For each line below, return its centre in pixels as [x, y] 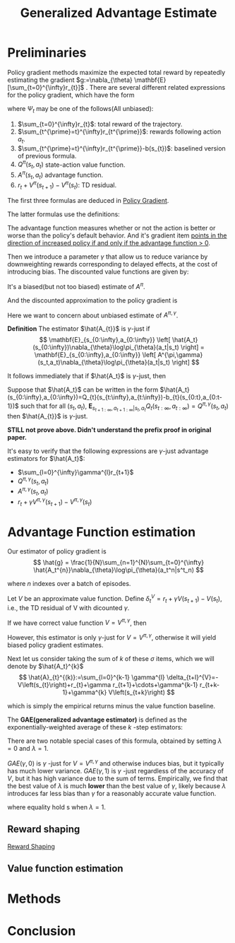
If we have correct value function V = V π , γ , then [77, 622]
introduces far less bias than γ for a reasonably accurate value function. [112, 793]
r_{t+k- [210, 685]
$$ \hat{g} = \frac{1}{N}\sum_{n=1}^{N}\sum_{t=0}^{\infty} [119, 563]
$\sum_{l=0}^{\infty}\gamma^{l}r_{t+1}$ [76, 472]
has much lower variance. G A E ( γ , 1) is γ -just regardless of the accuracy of [116, 771]
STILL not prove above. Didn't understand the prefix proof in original [109, 430]
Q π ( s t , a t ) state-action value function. [71, 165]
